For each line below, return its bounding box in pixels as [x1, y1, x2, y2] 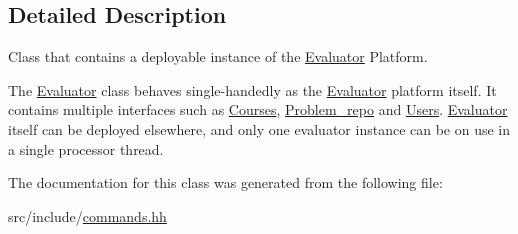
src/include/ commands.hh [8, 205, 167, 226]
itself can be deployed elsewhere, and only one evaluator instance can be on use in [8, 118, 511, 139]
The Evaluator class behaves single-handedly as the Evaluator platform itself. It [8, 79, 497, 100]
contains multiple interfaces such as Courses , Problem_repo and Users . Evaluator [8, 99, 508, 120]
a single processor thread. [8, 138, 164, 159]
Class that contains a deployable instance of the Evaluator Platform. [8, 46, 428, 67]
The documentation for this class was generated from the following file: [8, 172, 443, 193]
